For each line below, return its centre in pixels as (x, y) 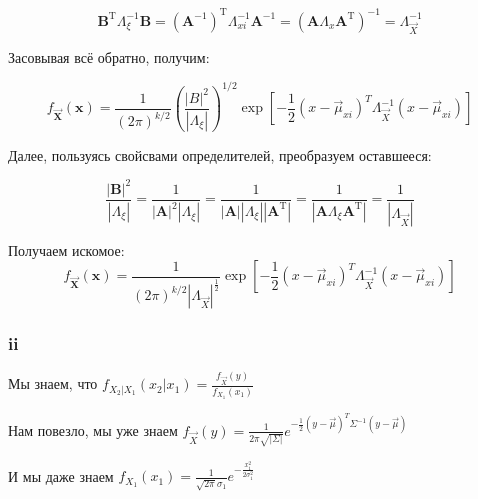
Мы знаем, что (53, 383)
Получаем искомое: (66, 249)
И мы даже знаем (61, 475)
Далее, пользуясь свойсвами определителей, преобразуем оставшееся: (220, 154)
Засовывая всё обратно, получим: (109, 56)
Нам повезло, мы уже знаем (93, 429)
